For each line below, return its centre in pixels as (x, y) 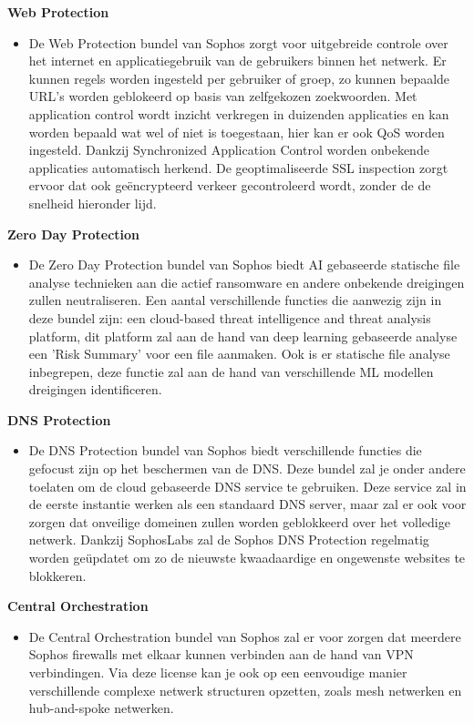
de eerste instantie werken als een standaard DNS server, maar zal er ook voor (247, 504)
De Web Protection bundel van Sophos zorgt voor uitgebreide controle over (238, 42)
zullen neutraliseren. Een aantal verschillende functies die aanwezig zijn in (235, 300)
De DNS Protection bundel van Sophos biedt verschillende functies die (225, 450)
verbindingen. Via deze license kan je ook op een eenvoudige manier (218, 672)
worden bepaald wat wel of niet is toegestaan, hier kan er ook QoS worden (237, 132)
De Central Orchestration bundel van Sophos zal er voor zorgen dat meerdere (245, 636)
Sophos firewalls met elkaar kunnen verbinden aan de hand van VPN (221, 654)
